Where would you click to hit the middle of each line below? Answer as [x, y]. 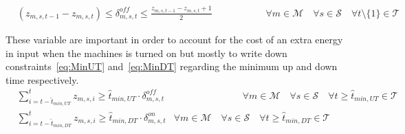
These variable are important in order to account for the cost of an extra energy [174, 39]
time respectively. [42, 79]
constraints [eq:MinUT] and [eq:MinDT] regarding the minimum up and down [172, 66]
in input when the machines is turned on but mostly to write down [146, 53]
